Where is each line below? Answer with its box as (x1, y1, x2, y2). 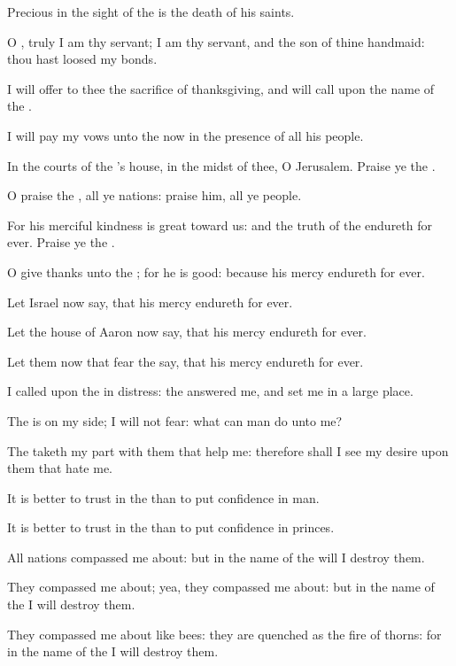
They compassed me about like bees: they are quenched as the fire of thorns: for (7, 624, 442, 643)
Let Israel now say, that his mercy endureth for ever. (7, 292, 293, 311)
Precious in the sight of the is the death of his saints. (7, 3, 295, 20)
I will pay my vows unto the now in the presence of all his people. (7, 126, 364, 144)
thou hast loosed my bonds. (7, 50, 158, 68)
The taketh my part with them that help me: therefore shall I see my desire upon (7, 441, 449, 460)
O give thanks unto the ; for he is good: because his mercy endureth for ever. (7, 262, 425, 281)
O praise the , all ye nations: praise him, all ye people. (7, 186, 302, 205)
